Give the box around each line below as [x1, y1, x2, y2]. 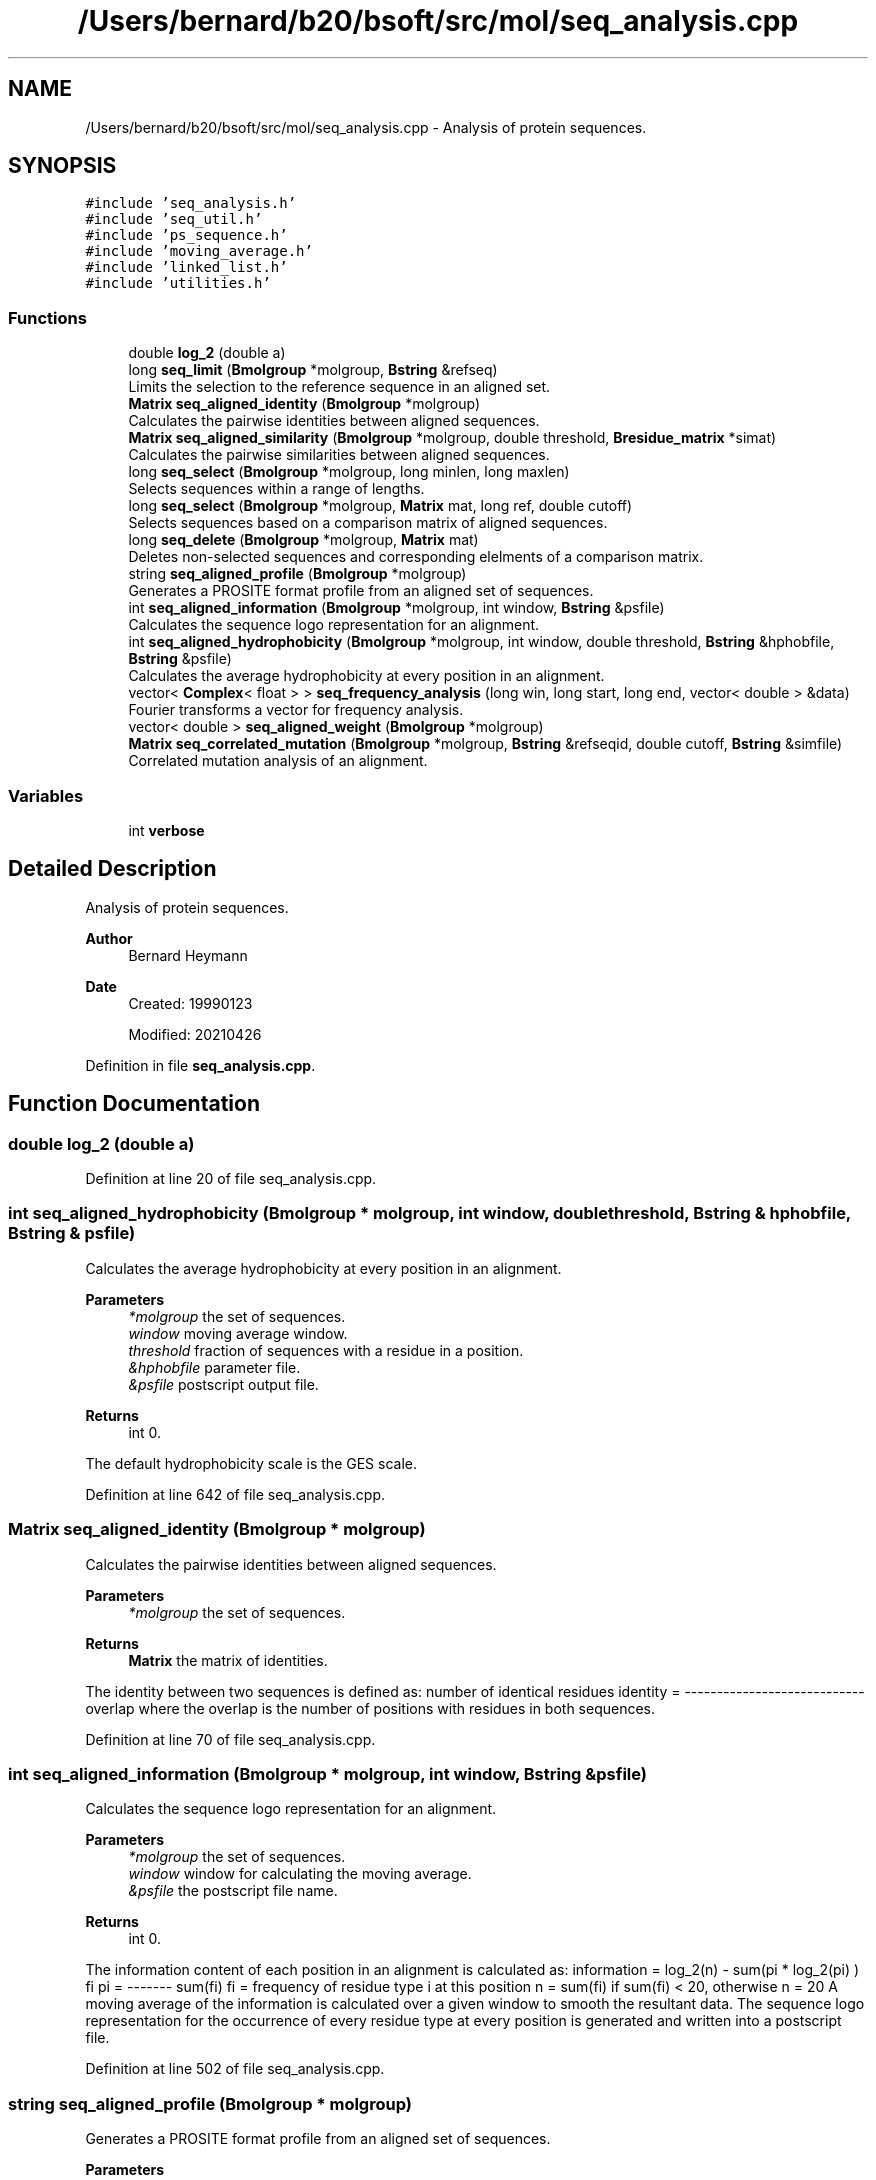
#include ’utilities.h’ [85, 275, 271, 292]
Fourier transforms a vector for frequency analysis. [128, 701, 464, 719]
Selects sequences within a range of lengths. [128, 480, 425, 498]
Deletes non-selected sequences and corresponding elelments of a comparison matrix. [128, 548, 704, 566]
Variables [8, 785, 84, 806]
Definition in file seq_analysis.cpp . [85, 1056, 316, 1074]
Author [85, 929, 133, 947]
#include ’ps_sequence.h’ [85, 227, 288, 244]
